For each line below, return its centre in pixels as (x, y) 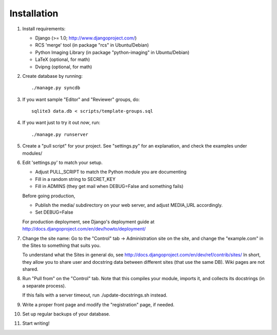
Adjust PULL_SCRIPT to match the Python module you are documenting (111, 172)
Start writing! (36, 323)
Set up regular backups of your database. (66, 314)
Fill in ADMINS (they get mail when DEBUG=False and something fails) (109, 186)
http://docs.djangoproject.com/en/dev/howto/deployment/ (84, 229)
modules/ (32, 153)
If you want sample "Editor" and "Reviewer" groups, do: (81, 99)
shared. (30, 269)
